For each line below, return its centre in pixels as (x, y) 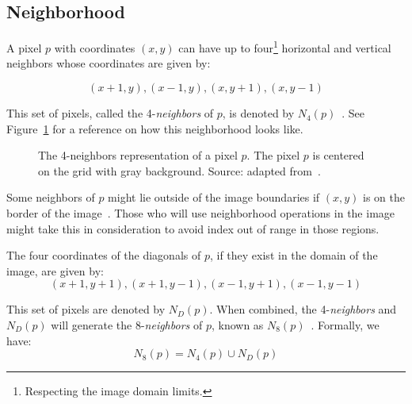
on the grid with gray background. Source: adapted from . (179, 170)
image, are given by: (55, 270)
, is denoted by (258, 113)
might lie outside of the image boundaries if (214, 197)
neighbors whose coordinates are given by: (109, 63)
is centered (338, 155)
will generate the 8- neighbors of (127, 324)
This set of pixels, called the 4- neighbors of (110, 113)
